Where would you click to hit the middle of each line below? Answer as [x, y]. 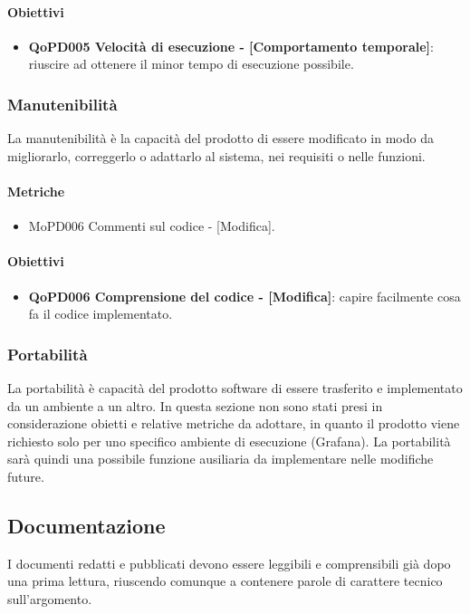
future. [26, 476]
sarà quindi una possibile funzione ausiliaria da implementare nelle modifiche [221, 459]
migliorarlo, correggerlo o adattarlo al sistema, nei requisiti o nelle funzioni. [216, 155]
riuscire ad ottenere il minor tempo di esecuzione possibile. [191, 64]
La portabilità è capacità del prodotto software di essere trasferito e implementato [235, 387]
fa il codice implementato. [101, 314]
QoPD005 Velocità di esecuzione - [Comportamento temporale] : [231, 46]
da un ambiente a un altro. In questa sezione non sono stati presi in [195, 405]
